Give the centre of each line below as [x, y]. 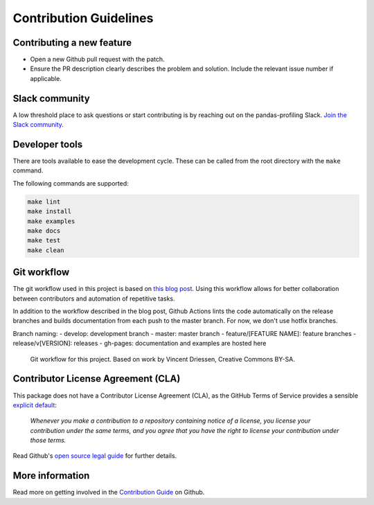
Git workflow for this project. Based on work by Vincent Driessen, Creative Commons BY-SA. [163, 359]
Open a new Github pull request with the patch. [98, 60]
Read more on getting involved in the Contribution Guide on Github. [109, 493]
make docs [44, 231]
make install [50, 212]
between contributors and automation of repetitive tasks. [94, 299]
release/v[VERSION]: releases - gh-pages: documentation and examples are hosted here [140, 344]
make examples [51, 221]
